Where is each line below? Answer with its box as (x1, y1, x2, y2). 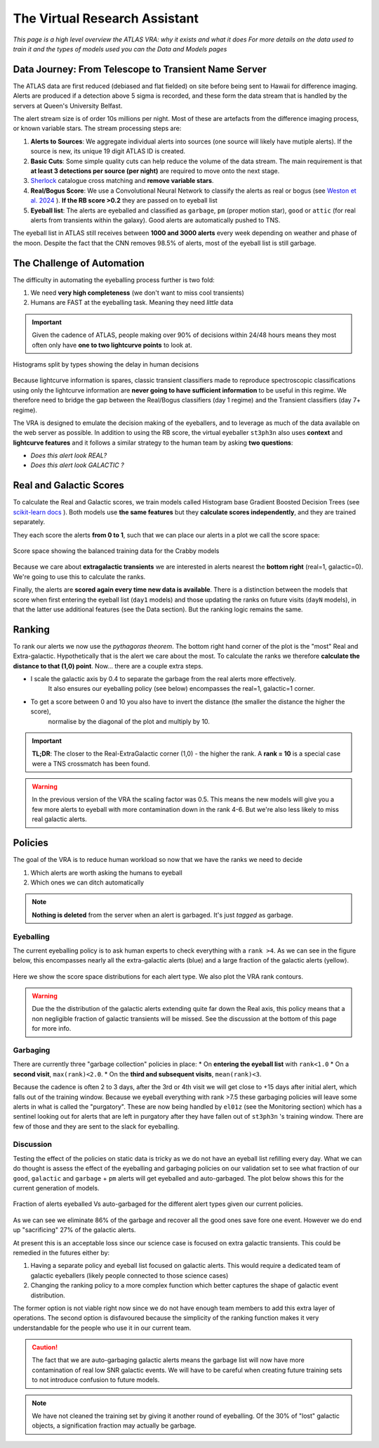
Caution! (32, 1343, 58, 1352)
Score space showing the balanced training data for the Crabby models (13, 546, 220, 555)
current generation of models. (13, 1184, 100, 1193)
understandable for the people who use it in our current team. (13, 1323, 192, 1332)
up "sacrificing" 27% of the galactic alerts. (13, 1226, 136, 1234)
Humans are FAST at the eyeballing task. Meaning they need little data (30, 298, 234, 307)
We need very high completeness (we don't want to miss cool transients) (30, 288, 245, 297)
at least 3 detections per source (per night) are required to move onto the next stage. (30, 166, 280, 175)
